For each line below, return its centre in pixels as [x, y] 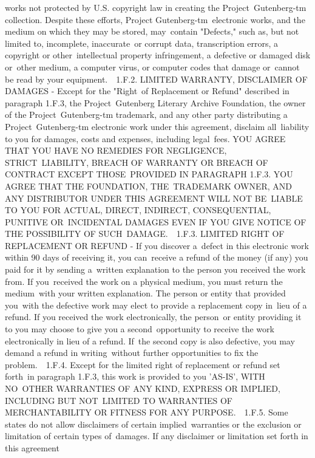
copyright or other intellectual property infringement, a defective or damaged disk [158, 55]
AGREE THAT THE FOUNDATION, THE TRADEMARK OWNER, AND [149, 186]
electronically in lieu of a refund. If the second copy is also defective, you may [150, 340]
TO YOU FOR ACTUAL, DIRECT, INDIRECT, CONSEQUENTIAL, [138, 210]
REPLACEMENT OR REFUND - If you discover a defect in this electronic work [157, 245]
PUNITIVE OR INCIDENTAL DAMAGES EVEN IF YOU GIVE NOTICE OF [156, 221]
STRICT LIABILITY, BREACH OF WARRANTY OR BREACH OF [137, 162]
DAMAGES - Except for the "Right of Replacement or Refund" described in [147, 91]
